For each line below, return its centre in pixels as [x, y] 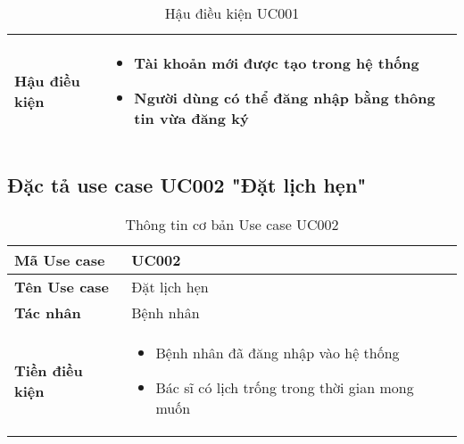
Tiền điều [49, 370]
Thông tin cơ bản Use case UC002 [232, 225]
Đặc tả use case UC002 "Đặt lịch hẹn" [187, 185]
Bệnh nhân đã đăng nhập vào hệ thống [278, 353]
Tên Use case [62, 287]
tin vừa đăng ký [191, 118]
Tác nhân [48, 313]
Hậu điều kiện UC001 [232, 13]
